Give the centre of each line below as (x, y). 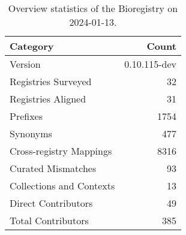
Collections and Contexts (62, 186)
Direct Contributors (51, 203)
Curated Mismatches (53, 168)
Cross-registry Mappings (61, 151)
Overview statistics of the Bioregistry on (93, 8)
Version (25, 64)
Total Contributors (49, 220)
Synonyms (31, 133)
